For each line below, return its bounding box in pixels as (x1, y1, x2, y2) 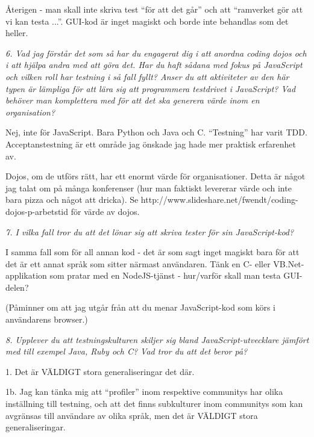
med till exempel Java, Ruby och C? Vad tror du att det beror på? (5, 345, 248, 358)
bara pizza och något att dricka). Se (5, 193, 139, 206)
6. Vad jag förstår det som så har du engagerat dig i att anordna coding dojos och (5, 46, 307, 59)
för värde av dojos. (71, 205, 140, 217)
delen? (5, 280, 29, 293)
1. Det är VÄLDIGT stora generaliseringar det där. (5, 365, 195, 377)
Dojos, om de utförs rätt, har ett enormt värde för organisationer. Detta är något (5, 170, 306, 182)
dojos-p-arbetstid (5, 205, 69, 217)
